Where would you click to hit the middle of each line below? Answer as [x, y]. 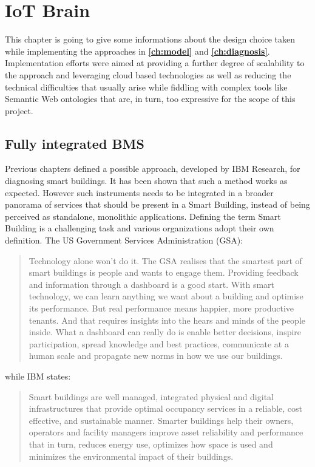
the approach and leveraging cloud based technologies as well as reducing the [148, 74]
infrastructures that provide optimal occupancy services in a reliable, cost [165, 408]
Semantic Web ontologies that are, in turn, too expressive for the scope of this [150, 99]
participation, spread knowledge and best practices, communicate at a [159, 343]
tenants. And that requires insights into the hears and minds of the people [167, 320]
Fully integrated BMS [75, 143]
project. [19, 110]
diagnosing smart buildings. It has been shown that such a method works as [146, 181]
